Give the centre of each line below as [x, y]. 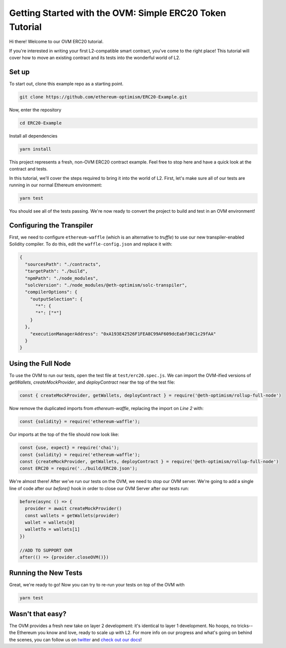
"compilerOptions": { [51, 292]
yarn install [36, 149]
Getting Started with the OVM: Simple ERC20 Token [118, 13]
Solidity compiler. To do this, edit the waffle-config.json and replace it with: [91, 244]
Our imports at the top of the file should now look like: [64, 434]
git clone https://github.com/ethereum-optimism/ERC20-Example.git [104, 97]
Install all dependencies [33, 136]
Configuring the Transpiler [51, 225]
